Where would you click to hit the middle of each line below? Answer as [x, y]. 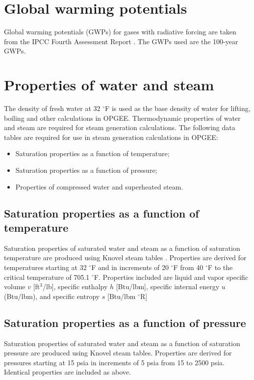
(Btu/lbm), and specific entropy [52, 296]
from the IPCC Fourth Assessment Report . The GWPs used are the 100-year [121, 41]
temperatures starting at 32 [45, 267]
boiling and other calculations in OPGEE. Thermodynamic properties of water [122, 118]
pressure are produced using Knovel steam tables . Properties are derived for [118, 353]
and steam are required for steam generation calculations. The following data [120, 127]
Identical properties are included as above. [67, 372]
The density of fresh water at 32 [52, 108]
